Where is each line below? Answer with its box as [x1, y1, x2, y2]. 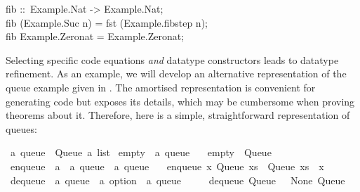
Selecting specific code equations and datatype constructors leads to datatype [6, 52, 339, 67]
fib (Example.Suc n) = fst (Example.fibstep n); [6, 15, 208, 30]
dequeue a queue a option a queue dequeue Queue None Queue [10, 172, 345, 187]
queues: [6, 121, 37, 136]
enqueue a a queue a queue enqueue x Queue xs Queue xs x [10, 158, 324, 173]
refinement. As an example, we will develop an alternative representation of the [6, 66, 347, 81]
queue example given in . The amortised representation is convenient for [6, 79, 316, 94]
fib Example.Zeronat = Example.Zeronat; [6, 29, 185, 44]
